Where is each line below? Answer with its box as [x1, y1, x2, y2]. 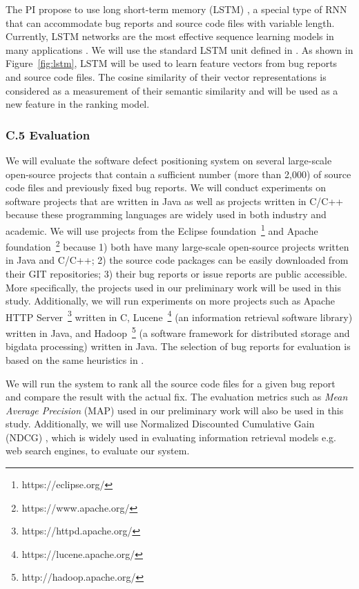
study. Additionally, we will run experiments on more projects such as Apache [6, 293, 335, 308]
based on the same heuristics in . [6, 352, 144, 367]
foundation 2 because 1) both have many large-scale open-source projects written [6, 238, 349, 253]
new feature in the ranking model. [6, 97, 150, 111]
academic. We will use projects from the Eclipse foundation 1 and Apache [6, 221, 318, 238]
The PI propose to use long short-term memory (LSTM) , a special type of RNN [6, 2, 347, 16]
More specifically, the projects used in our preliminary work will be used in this [6, 280, 341, 294]
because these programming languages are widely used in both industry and [6, 207, 327, 222]
